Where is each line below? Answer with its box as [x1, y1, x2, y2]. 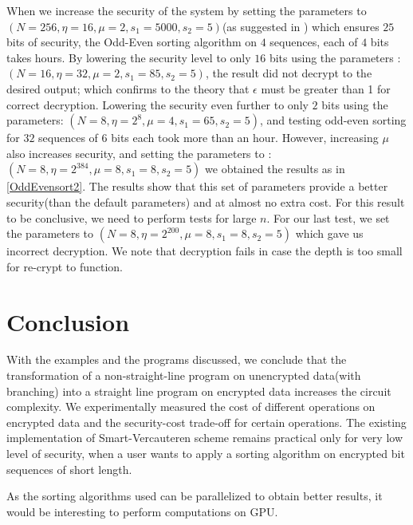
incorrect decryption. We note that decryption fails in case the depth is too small [6, 243, 403, 259]
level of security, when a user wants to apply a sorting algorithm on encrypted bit [6, 445, 405, 461]
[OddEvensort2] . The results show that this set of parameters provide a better [6, 178, 388, 195]
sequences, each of [269, 34, 358, 50]
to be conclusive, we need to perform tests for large [6, 209, 257, 226]
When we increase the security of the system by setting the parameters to [6, 2, 367, 18]
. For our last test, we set [266, 209, 390, 226]
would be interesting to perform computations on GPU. [6, 503, 278, 519]
